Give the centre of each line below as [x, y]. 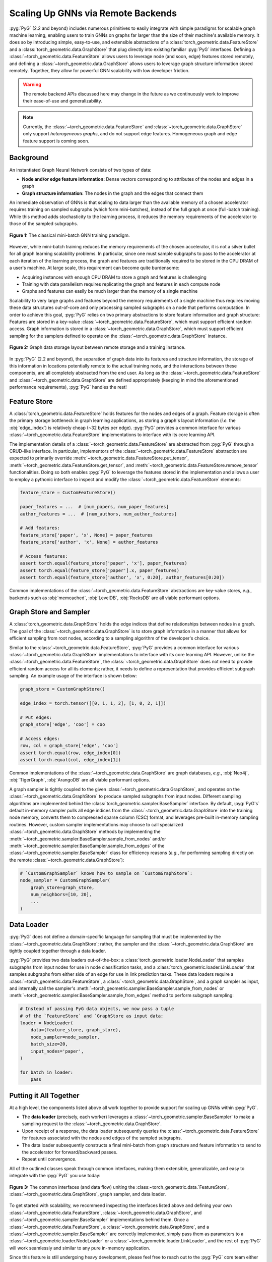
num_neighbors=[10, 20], [61, 894]
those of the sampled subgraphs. [44, 224]
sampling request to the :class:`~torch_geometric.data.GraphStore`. [92, 1124]
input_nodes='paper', [57, 1051]
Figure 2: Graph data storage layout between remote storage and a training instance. [97, 347]
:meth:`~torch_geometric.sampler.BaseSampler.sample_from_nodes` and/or [88, 838]
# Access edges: [40, 739]
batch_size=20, [49, 1044]
